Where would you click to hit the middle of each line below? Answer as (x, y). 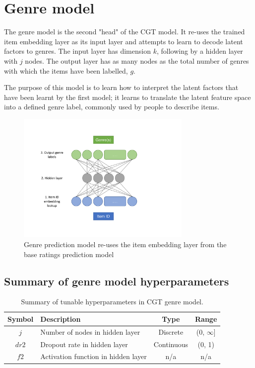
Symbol (21, 319)
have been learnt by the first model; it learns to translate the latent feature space (127, 97)
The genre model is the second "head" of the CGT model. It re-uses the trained (125, 32)
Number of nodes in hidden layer (90, 331)
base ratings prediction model (69, 254)
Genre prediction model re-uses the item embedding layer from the (125, 244)
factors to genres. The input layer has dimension (77, 51)
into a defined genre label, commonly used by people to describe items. (112, 107)
